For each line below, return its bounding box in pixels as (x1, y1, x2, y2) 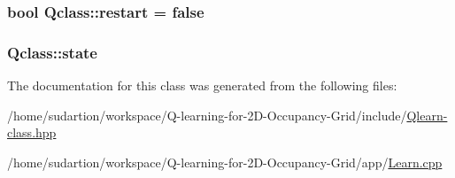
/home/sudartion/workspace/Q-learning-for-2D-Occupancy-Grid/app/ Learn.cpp (7, 152, 443, 171)
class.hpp (7, 123, 57, 142)
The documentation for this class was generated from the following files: (7, 76, 397, 95)
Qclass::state (7, 41, 97, 63)
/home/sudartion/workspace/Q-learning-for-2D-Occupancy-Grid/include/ (7, 105, 407, 124)
